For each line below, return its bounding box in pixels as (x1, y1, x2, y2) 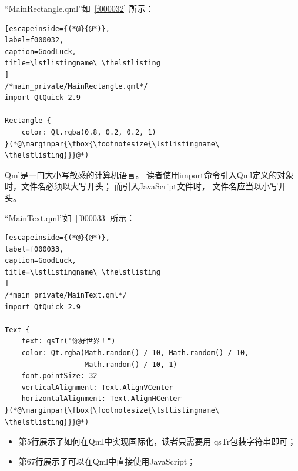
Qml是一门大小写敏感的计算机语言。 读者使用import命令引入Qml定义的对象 (5, 168, 294, 181)
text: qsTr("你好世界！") (21, 337, 116, 346)
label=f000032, (5, 36, 64, 45)
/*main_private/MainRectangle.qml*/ (5, 82, 148, 91)
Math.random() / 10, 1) (85, 360, 178, 369)
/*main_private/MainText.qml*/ (5, 291, 127, 300)
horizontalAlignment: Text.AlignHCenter (21, 395, 182, 403)
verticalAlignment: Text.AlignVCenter (21, 383, 173, 392)
